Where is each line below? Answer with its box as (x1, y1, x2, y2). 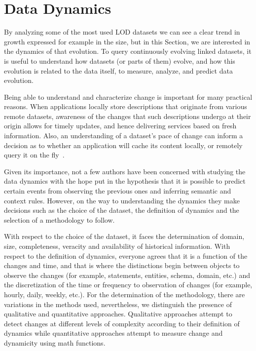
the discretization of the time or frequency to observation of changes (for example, (4, 279, 253, 290)
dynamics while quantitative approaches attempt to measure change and (4, 328, 223, 338)
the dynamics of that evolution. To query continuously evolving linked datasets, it (4, 46, 252, 56)
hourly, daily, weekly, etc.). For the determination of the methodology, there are (4, 289, 245, 299)
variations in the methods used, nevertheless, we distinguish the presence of (4, 299, 232, 309)
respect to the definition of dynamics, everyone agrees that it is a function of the (4, 250, 248, 261)
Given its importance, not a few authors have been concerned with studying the (4, 166, 246, 176)
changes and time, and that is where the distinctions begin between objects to (4, 260, 240, 271)
